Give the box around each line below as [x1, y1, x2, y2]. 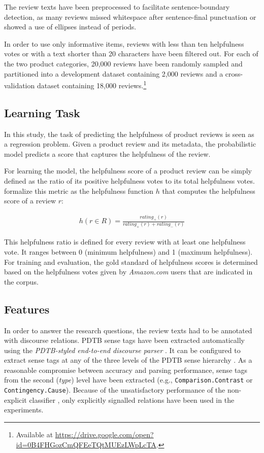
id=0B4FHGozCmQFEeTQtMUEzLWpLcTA [16, 439, 156, 449]
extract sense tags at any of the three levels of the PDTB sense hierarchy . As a [4, 355, 252, 365]
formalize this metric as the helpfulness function [4, 185, 153, 196]
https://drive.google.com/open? [55, 429, 154, 439]
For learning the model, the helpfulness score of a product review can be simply [4, 165, 252, 176]
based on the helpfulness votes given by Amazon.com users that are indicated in [4, 266, 253, 277]
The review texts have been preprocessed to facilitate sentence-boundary [4, 2, 230, 12]
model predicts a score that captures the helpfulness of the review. [4, 148, 211, 159]
